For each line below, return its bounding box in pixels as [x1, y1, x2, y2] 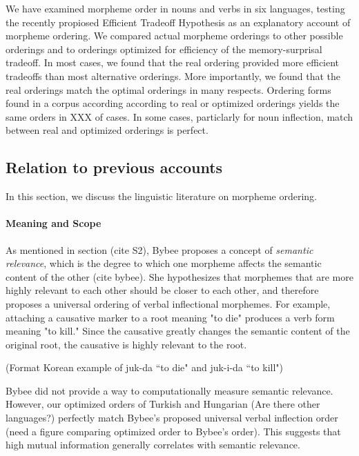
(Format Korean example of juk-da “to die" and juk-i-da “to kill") [6, 360, 283, 375]
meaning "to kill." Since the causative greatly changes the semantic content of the [6, 324, 350, 338]
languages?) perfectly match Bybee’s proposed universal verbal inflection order [6, 410, 338, 425]
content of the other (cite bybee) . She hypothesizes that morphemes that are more [6, 269, 353, 284]
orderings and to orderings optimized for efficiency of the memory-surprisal [6, 41, 322, 56]
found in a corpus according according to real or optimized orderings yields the [6, 96, 340, 110]
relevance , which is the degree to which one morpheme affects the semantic [6, 256, 322, 270]
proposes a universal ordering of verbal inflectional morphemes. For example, [6, 296, 331, 310]
